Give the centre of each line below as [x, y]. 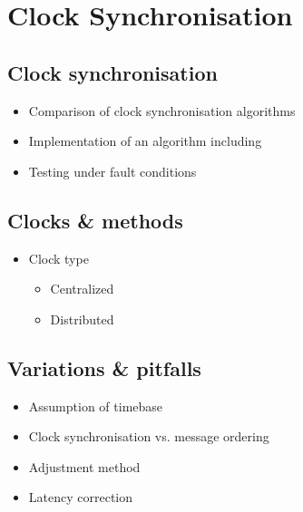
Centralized [82, 289]
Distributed [82, 319]
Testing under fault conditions [112, 171]
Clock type [59, 258]
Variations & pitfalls [104, 367]
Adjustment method [84, 466]
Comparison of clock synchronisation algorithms [162, 110]
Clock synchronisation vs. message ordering [149, 436]
